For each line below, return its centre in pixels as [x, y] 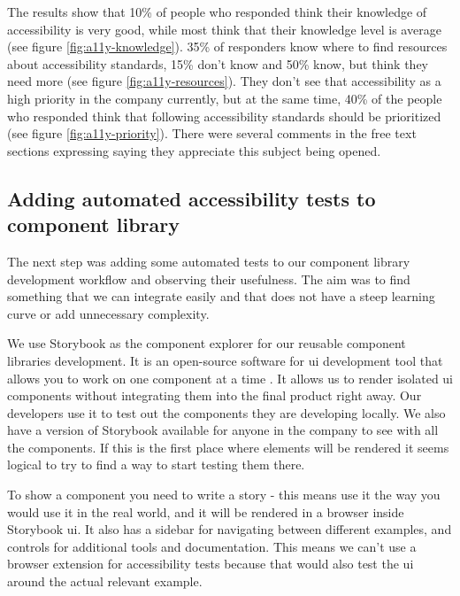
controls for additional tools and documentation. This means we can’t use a [212, 546]
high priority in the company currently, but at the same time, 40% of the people [225, 98]
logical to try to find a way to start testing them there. [156, 464]
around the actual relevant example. [105, 581]
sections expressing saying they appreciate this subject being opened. [194, 150]
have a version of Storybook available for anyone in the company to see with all [223, 430]
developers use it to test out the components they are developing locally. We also [226, 412]
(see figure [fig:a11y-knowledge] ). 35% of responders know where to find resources [227, 46]
